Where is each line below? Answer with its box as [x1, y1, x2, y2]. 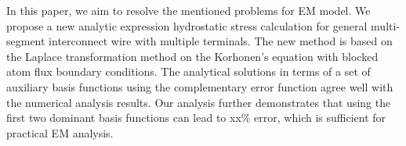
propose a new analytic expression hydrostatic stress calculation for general [6, 17, 368, 34]
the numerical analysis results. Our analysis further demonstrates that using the [6, 94, 391, 110]
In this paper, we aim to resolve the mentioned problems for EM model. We [6, 2, 371, 18]
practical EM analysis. [6, 124, 114, 141]
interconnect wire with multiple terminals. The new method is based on [49, 33, 393, 49]
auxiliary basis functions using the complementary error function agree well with [6, 78, 393, 94]
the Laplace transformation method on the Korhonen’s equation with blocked [6, 48, 379, 64]
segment [6, 33, 45, 49]
